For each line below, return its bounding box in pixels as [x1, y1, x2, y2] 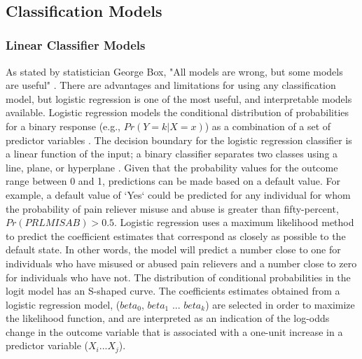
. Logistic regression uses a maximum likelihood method [114, 215, 354, 230]
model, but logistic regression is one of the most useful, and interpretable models [6, 91, 352, 106]
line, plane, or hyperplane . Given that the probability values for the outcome [6, 160, 338, 174]
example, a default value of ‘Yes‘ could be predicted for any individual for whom [6, 187, 351, 202]
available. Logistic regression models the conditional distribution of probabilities [6, 105, 349, 120]
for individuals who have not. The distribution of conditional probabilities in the [6, 269, 351, 284]
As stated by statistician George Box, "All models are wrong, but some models [6, 64, 343, 78]
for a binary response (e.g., [6, 118, 121, 133]
